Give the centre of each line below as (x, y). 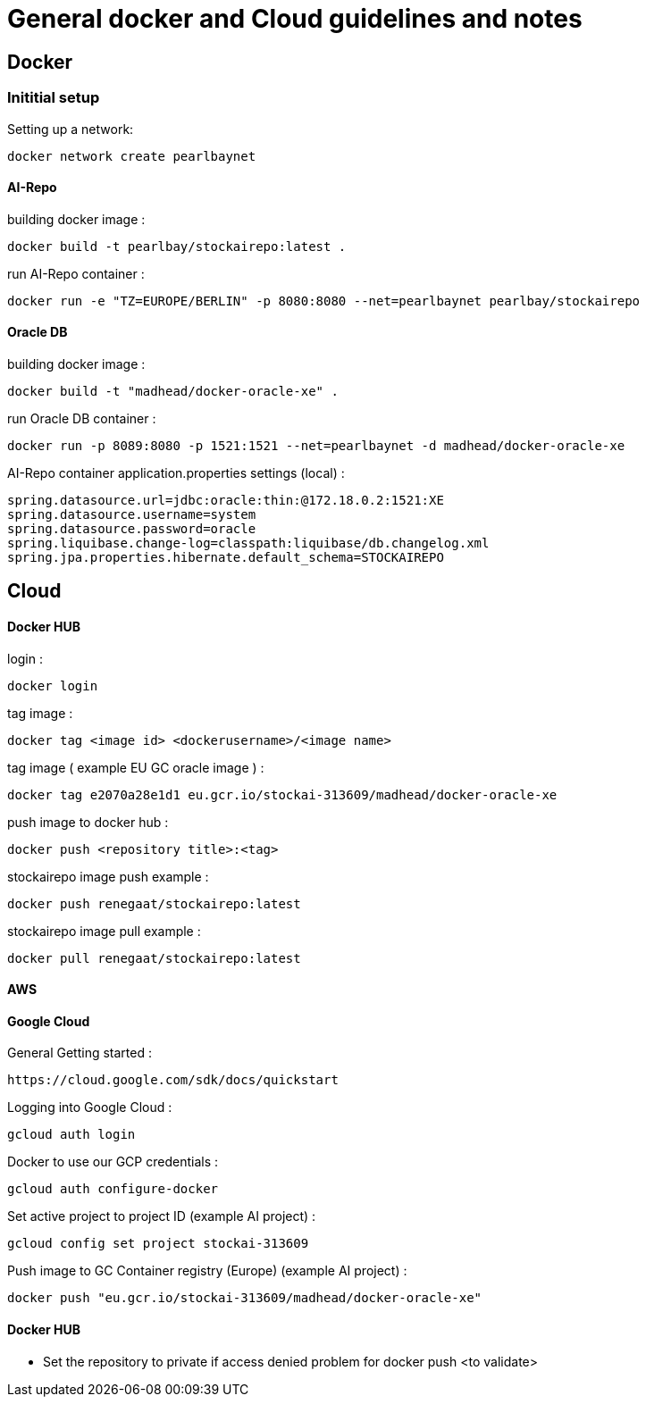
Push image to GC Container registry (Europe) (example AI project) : (207, 1271)
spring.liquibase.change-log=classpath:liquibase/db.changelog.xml (248, 543)
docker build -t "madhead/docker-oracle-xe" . (173, 391)
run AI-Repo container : (76, 273)
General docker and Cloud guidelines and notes (295, 19)
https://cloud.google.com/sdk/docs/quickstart (173, 1080)
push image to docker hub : (88, 822)
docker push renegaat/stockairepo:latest (154, 903)
